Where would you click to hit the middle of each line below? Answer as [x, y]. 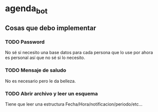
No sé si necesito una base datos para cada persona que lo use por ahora [79, 53]
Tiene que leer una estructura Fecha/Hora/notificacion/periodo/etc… [74, 104]
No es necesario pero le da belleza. [41, 81]
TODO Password [25, 42]
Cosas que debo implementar [51, 28]
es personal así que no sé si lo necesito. [45, 58]
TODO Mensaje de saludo [36, 70]
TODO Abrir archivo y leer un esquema [52, 93]
